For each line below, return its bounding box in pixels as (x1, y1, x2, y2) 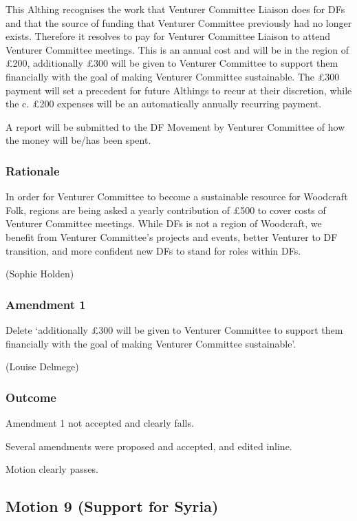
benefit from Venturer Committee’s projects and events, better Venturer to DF (6, 229, 338, 244)
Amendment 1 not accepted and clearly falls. (6, 415, 194, 429)
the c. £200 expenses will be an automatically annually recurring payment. (6, 96, 322, 111)
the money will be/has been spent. (6, 133, 151, 147)
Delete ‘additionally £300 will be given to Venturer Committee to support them (6, 322, 343, 337)
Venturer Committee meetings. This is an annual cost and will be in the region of (6, 42, 349, 56)
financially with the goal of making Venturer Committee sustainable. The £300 (6, 69, 340, 83)
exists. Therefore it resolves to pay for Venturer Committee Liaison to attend (6, 29, 331, 43)
